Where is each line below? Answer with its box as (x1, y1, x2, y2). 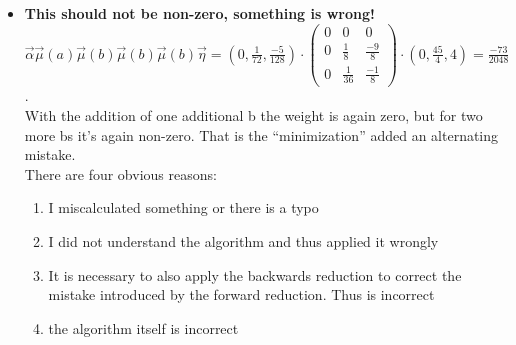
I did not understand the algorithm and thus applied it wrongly (48, 231, 439, 251)
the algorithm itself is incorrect (48, 317, 239, 338)
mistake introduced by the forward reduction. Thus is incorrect (48, 284, 435, 305)
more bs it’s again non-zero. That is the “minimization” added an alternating (24, 124, 499, 145)
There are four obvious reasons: (24, 163, 217, 184)
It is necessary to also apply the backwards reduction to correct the (48, 264, 462, 285)
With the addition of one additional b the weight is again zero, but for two (24, 105, 483, 126)
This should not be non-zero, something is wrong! (24, 3, 375, 23)
